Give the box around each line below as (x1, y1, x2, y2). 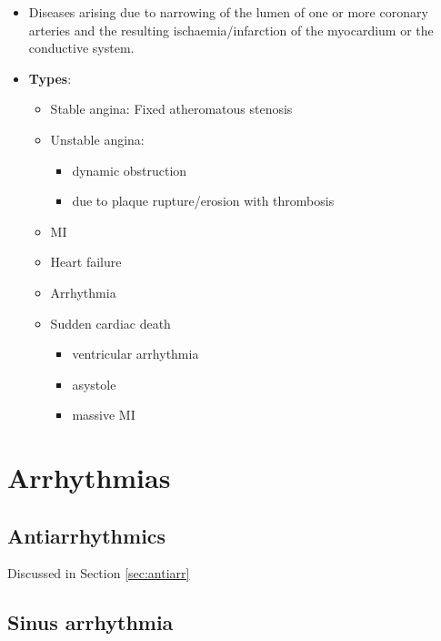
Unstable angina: (50, 129, 145, 148)
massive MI (72, 405, 135, 424)
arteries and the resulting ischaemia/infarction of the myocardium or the (28, 20, 434, 39)
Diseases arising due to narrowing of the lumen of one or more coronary (28, 3, 428, 21)
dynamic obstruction (72, 160, 187, 179)
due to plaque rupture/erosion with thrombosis (72, 191, 335, 210)
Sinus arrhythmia (7, 608, 174, 636)
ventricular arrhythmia (72, 344, 199, 363)
